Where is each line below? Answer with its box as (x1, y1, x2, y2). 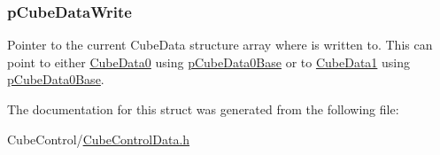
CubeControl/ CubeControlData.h (7, 129, 190, 148)
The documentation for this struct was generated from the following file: (7, 100, 399, 118)
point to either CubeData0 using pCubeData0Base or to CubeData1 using (7, 52, 410, 71)
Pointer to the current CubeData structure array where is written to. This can (7, 35, 433, 54)
